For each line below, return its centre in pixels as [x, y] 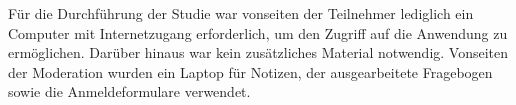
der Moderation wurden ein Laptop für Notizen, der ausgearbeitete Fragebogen [250, 71]
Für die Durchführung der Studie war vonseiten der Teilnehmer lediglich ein [241, 13]
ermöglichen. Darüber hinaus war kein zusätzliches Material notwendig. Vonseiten [258, 52]
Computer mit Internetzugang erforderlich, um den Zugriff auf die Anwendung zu [258, 32]
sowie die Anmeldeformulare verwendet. [129, 91]
